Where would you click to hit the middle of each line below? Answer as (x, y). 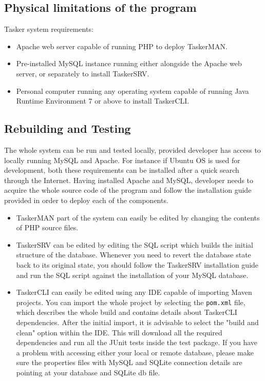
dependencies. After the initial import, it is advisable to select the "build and (137, 322)
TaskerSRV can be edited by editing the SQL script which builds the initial (135, 244)
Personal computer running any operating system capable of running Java (132, 91)
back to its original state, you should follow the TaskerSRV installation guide (137, 264)
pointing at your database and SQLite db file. (88, 372)
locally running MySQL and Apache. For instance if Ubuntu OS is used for (122, 160)
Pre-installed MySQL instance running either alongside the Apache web (129, 63)
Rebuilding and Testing (68, 128)
